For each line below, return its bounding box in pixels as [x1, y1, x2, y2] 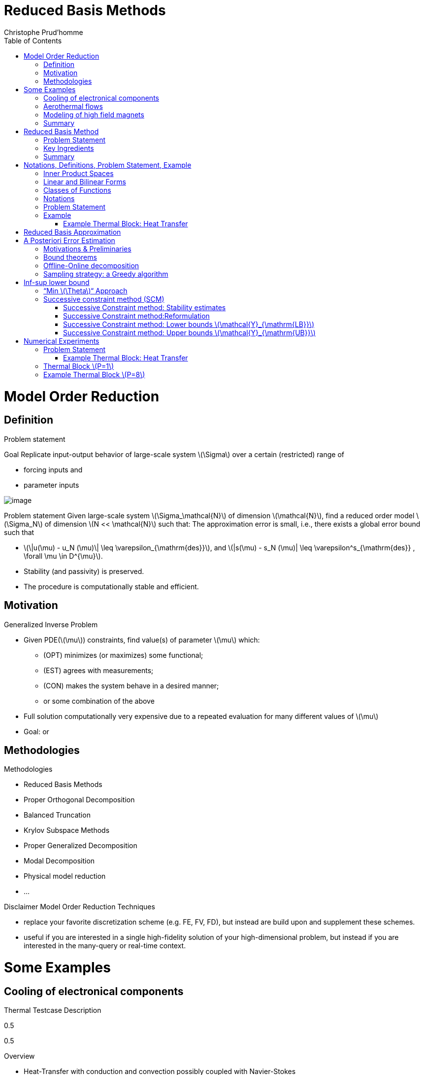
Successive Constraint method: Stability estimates [63, 303, 226, 312]
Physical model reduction [24, 872, 106, 881]
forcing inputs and [24, 465, 83, 474]
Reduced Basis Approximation [24, 227, 121, 236]
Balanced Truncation [24, 811, 91, 820]
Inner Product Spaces [43, 169, 114, 178]
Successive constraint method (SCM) [43, 294, 164, 303]
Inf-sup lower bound [24, 278, 90, 287]
